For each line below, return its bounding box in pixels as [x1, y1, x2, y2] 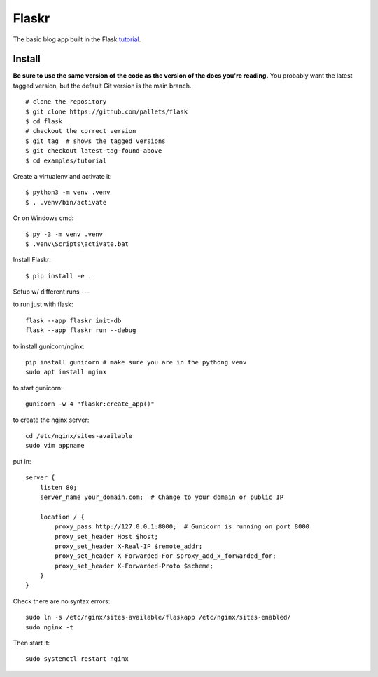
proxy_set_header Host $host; [55, 533, 159, 540]
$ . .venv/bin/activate [25, 198, 107, 206]
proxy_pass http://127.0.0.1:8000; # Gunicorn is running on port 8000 [55, 523, 310, 531]
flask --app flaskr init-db [25, 316, 122, 324]
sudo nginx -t [25, 623, 73, 631]
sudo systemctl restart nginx [25, 655, 129, 663]
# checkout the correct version [25, 127, 136, 135]
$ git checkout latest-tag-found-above [25, 147, 162, 155]
